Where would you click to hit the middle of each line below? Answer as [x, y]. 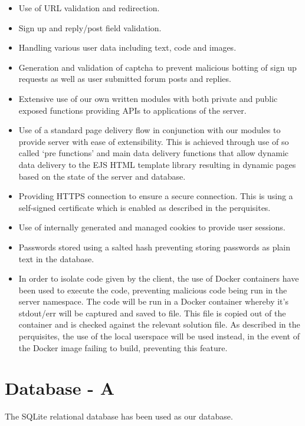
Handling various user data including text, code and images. [127, 47]
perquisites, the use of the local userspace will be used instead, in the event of [159, 336]
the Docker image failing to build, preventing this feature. [123, 347]
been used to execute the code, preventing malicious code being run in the [153, 290]
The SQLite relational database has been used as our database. [119, 416]
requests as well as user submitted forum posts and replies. [125, 79]
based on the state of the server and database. [102, 176]
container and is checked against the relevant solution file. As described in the [159, 324]
